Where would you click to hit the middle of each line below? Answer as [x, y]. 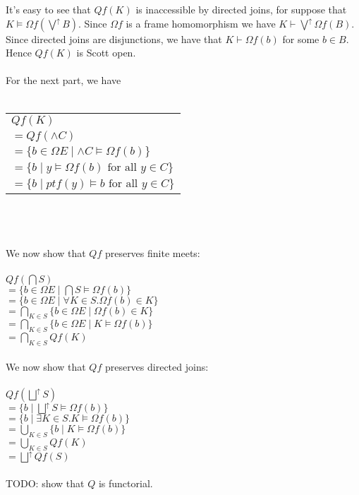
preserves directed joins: [157, 366]
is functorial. [126, 483]
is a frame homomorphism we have [201, 23]
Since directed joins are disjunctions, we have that [114, 38]
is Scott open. [106, 53]
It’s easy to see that [48, 9]
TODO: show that [45, 483]
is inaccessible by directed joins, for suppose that [241, 9]
